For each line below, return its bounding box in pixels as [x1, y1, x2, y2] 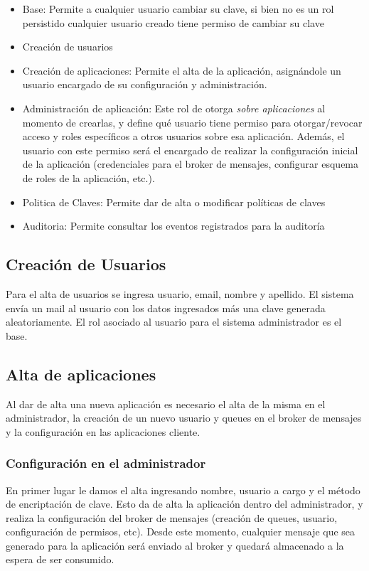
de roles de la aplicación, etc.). [22, 170, 155, 185]
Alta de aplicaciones [6, 363, 156, 385]
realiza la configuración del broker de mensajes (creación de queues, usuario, [6, 510, 338, 525]
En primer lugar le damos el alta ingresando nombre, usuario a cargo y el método [6, 482, 360, 497]
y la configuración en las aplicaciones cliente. [6, 424, 200, 439]
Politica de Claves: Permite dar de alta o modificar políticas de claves [22, 194, 326, 209]
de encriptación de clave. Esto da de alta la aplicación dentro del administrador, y [6, 496, 363, 511]
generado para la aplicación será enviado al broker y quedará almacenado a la [6, 538, 344, 553]
